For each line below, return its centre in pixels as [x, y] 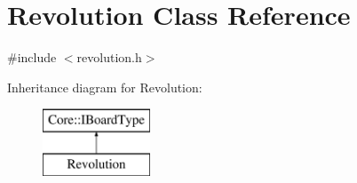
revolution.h [109, 57]
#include [32, 57]
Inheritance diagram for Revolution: [105, 87]
